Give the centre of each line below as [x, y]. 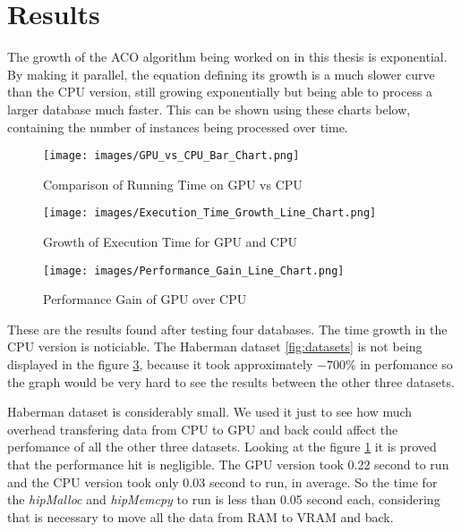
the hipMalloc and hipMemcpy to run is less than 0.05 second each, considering [224, 499]
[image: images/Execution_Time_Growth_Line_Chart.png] [210, 213]
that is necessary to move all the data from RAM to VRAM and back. [201, 516]
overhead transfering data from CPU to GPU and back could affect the [203, 429]
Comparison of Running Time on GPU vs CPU [173, 184]
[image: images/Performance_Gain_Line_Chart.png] [194, 270]
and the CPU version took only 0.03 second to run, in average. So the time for [222, 481]
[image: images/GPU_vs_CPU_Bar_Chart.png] [171, 156]
